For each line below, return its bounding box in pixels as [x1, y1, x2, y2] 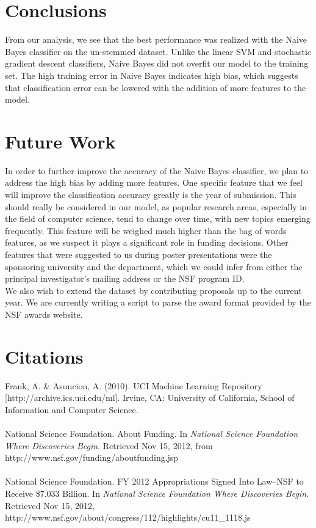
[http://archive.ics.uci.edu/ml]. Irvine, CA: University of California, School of [5, 391, 295, 404]
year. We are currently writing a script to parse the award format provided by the [5, 296, 311, 309]
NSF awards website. [5, 307, 83, 320]
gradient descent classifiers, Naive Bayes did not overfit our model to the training [5, 57, 309, 70]
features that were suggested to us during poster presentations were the [5, 248, 272, 260]
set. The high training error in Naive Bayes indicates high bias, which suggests [5, 68, 298, 81]
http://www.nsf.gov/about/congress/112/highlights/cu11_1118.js [5, 511, 251, 524]
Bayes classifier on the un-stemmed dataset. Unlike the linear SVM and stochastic [5, 45, 312, 57]
